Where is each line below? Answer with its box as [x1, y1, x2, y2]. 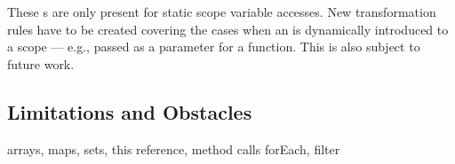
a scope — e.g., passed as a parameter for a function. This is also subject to [7, 37, 420, 56]
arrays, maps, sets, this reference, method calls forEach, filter [7, 139, 340, 158]
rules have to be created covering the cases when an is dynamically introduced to [7, 20, 449, 38]
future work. [7, 54, 75, 73]
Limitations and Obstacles [7, 98, 252, 125]
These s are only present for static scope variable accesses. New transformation [7, 3, 436, 20]
